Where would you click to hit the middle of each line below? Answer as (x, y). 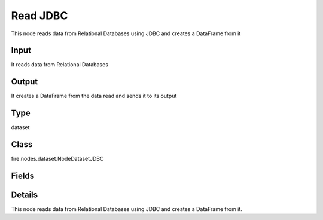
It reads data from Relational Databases (60, 65)
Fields (23, 175)
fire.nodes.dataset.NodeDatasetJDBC (57, 159)
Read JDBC (39, 16)
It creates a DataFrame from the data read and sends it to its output (94, 96)
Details (25, 195)
